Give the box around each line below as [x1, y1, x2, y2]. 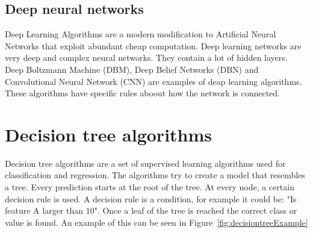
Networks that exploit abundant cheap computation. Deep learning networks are [5, 39, 302, 52]
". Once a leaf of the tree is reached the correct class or [94, 204, 297, 217]
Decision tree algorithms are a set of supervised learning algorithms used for [5, 157, 286, 169]
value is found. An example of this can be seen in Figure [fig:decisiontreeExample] [5, 216, 308, 228]
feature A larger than [5, 204, 84, 217]
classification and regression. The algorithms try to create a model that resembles [5, 169, 305, 181]
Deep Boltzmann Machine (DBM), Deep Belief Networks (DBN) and [5, 63, 259, 75]
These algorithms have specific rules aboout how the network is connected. [5, 87, 280, 99]
